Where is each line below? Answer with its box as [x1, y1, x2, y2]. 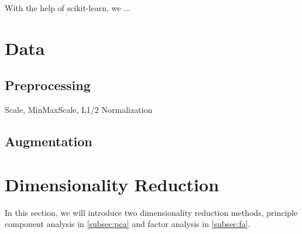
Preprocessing [5, 76, 91, 94]
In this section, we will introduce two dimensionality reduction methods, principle [5, 206, 298, 218]
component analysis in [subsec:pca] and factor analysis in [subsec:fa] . [5, 218, 250, 230]
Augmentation [5, 132, 92, 150]
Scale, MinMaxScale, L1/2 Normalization [5, 104, 153, 116]
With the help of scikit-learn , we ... [5, 2, 131, 13]
